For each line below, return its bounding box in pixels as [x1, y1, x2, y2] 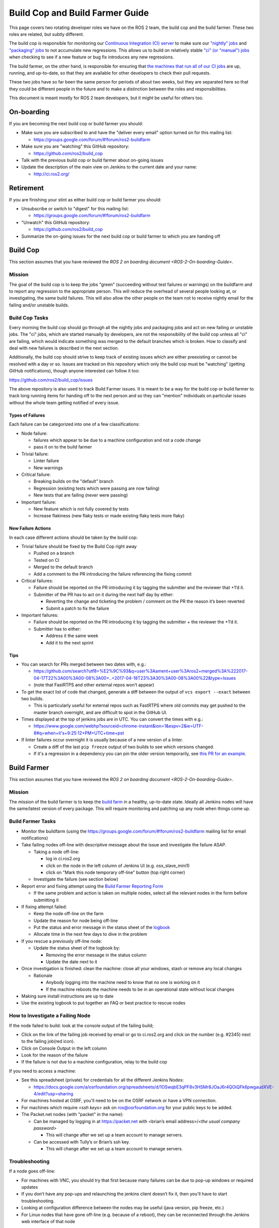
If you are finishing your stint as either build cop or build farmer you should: [9, 196, 162, 202]
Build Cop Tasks [9, 314, 49, 321]
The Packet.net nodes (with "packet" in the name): [21, 1112, 124, 1117]
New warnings [33, 465, 63, 471]
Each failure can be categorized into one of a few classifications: [9, 421, 140, 427]
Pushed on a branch [33, 550, 75, 556]
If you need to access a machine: [9, 1068, 76, 1074]
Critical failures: [21, 578, 53, 584]
